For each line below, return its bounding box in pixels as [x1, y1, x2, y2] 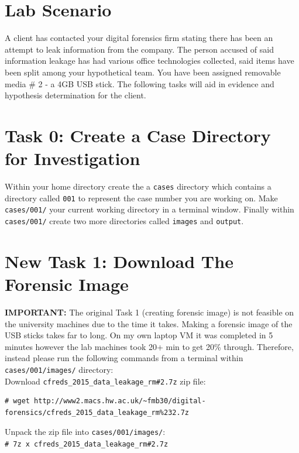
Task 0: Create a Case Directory [5, 123, 271, 147]
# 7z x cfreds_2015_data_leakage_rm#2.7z [5, 440, 169, 449]
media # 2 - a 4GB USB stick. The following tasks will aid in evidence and [5, 77, 274, 90]
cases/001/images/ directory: [5, 363, 114, 375]
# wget [5, 397, 30, 406]
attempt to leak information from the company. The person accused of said [5, 43, 274, 55]
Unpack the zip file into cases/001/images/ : [5, 425, 166, 438]
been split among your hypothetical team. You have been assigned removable [5, 66, 281, 78]
